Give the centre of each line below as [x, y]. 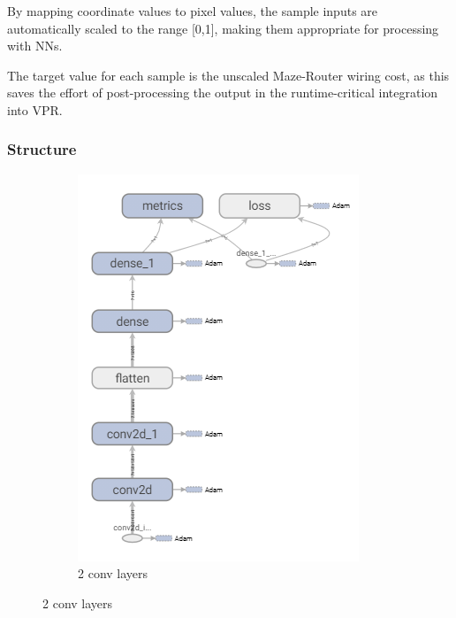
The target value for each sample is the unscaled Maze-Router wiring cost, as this [228, 75]
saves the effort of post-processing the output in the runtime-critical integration [223, 93]
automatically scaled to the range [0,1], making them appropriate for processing [223, 28]
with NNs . [35, 46]
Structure [42, 149]
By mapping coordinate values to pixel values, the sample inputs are [193, 11]
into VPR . [35, 109]
